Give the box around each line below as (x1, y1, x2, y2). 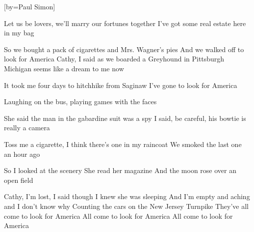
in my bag (4, 28, 34, 38)
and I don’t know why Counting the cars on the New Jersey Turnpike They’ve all (4, 201, 249, 211)
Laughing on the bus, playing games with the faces (4, 96, 157, 107)
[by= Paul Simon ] (4, 1, 55, 11)
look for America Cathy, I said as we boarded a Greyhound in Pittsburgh (4, 54, 225, 64)
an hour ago (4, 148, 40, 159)
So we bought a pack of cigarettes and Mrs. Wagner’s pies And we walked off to (4, 44, 244, 54)
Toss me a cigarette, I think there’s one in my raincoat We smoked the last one (4, 139, 242, 149)
